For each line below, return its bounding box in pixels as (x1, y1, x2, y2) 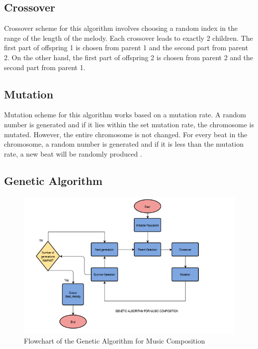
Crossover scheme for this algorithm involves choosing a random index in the (4, 23, 238, 33)
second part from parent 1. (4, 62, 86, 72)
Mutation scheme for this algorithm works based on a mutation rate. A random (4, 109, 247, 120)
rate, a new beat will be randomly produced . (4, 148, 142, 159)
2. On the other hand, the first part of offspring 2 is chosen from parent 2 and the (4, 52, 254, 62)
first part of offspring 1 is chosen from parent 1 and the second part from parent (4, 42, 249, 53)
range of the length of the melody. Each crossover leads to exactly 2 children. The (4, 32, 253, 43)
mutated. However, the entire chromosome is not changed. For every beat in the (4, 129, 248, 139)
